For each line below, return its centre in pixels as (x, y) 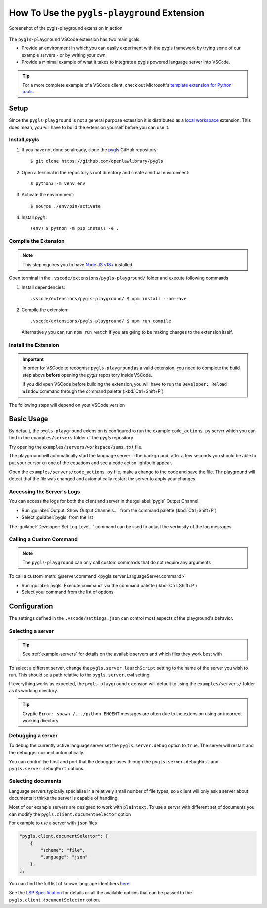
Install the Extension (34, 345)
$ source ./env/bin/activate (66, 206)
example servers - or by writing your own (64, 55)
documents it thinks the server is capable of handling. (64, 798)
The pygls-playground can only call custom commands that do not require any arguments (117, 562)
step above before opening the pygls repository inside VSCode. (88, 375)
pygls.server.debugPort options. (47, 769)
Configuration (31, 606)
